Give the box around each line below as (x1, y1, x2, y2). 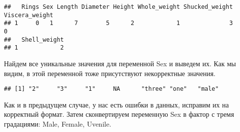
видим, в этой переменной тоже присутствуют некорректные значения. (4, 68, 216, 78)
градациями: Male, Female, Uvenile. (4, 118, 112, 129)
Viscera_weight (4, 11, 54, 19)
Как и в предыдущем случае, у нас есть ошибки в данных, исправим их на (4, 99, 229, 109)
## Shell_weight (4, 36, 64, 43)
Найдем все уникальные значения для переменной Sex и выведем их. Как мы (4, 58, 236, 68)
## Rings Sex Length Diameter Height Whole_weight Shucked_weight (4, 3, 233, 10)
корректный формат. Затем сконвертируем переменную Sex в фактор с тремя (4, 109, 234, 119)
